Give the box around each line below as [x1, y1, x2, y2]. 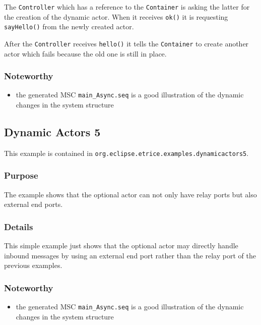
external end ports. [4, 199, 63, 209]
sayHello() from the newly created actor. [4, 21, 134, 32]
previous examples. [4, 260, 62, 270]
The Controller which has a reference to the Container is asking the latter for [4, 2, 250, 12]
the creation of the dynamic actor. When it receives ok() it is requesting [4, 11, 228, 22]
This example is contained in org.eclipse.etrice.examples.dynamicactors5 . [4, 147, 249, 158]
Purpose [4, 169, 38, 182]
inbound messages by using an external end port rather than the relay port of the [4, 250, 256, 260]
